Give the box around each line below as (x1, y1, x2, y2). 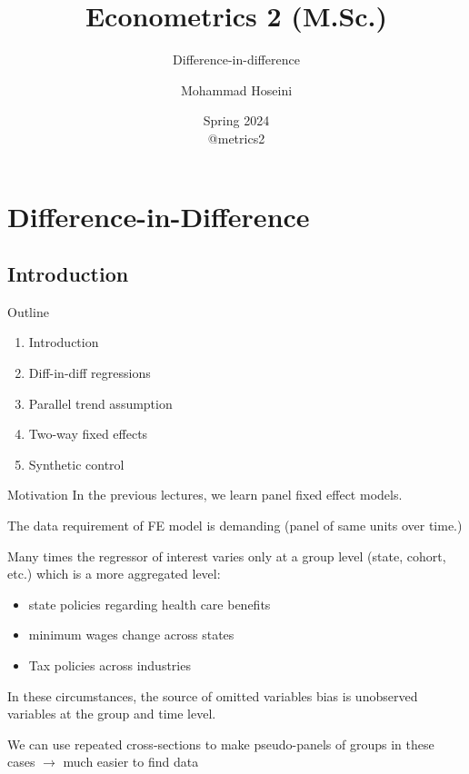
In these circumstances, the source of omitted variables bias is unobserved (7, 686, 418, 705)
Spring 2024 (203, 111, 270, 130)
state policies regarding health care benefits (28, 594, 271, 613)
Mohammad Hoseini (180, 80, 293, 99)
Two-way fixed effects (28, 424, 148, 443)
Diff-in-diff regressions (28, 363, 151, 382)
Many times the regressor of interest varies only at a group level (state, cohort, (7, 546, 446, 565)
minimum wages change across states (28, 625, 234, 644)
